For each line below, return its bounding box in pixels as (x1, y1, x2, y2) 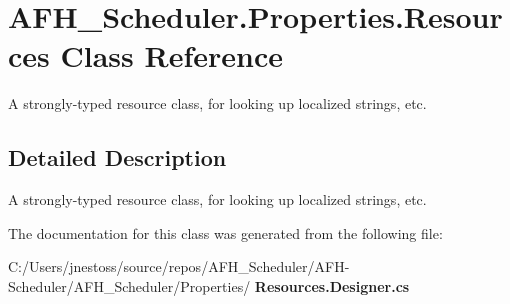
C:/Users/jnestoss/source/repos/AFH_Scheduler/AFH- (8, 256, 350, 277)
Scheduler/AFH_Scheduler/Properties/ (8, 275, 251, 296)
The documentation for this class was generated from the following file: (8, 222, 443, 243)
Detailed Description (8, 142, 227, 173)
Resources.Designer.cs (254, 275, 410, 296)
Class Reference (60, 35, 283, 76)
